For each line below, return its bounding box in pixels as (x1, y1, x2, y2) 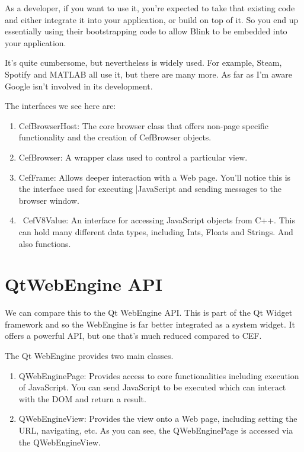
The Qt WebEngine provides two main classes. (5, 350, 174, 361)
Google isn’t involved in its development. (5, 79, 153, 92)
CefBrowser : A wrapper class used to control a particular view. (18, 150, 248, 163)
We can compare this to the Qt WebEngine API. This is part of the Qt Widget (5, 306, 293, 319)
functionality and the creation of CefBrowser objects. (18, 131, 212, 143)
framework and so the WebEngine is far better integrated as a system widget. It (5, 318, 295, 330)
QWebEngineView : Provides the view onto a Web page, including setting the (18, 412, 297, 425)
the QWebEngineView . (18, 435, 101, 448)
